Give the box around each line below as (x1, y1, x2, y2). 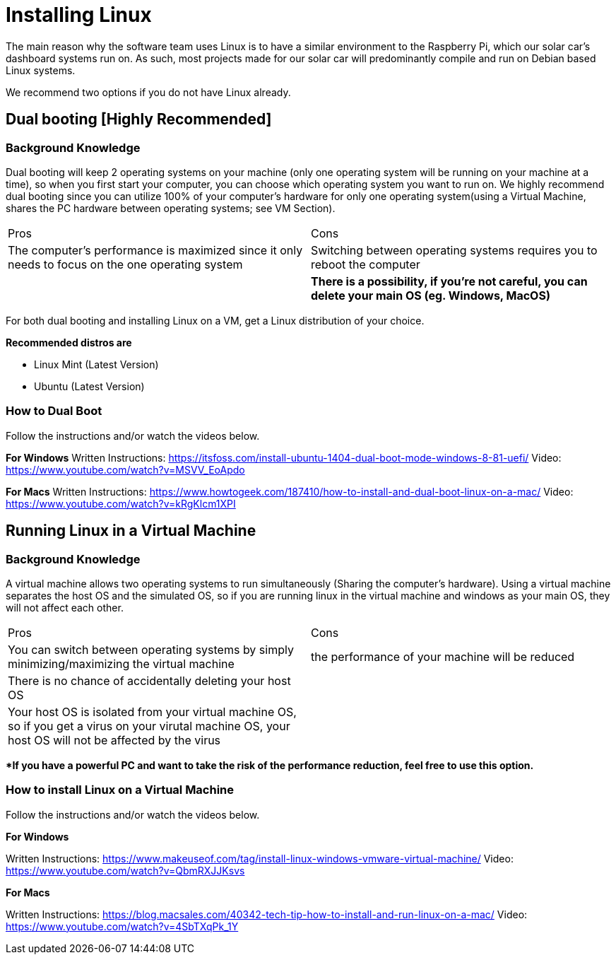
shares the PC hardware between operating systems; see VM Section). (6, 201, 336, 214)
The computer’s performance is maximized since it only (8, 242, 303, 257)
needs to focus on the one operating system (8, 257, 243, 271)
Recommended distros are (6, 336, 132, 349)
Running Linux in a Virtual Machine (6, 522, 256, 540)
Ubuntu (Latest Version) (34, 380, 145, 392)
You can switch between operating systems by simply (8, 642, 294, 657)
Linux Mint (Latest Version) (34, 358, 159, 370)
